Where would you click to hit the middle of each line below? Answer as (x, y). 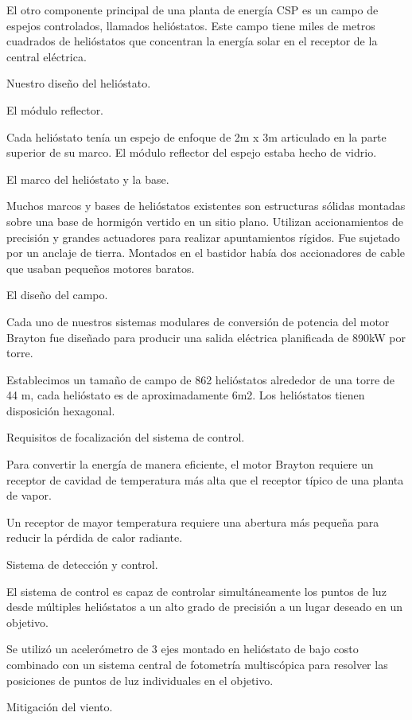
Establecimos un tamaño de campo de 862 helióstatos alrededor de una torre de (200, 379)
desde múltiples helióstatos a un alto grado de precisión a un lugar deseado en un (204, 607)
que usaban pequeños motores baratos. (101, 268)
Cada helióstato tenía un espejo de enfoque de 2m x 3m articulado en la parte (196, 136)
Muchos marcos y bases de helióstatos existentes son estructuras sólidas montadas (206, 206)
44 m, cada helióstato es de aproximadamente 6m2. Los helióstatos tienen (186, 395)
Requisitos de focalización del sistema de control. (126, 437)
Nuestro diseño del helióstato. (79, 83)
